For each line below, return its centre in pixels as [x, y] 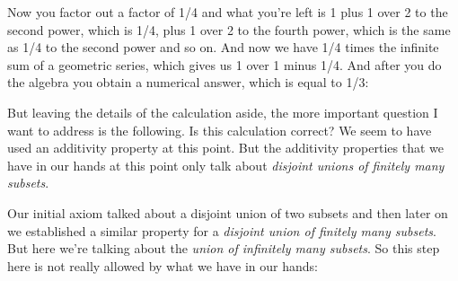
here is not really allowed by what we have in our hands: [163, 265]
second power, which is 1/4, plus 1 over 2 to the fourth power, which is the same [229, 29]
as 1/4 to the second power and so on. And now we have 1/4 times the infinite [223, 47]
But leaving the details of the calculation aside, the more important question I [223, 112]
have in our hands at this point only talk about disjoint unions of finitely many [226, 165]
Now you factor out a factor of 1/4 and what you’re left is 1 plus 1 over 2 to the [228, 12]
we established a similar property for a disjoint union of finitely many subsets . [222, 230]
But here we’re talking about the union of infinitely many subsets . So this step [224, 248]
